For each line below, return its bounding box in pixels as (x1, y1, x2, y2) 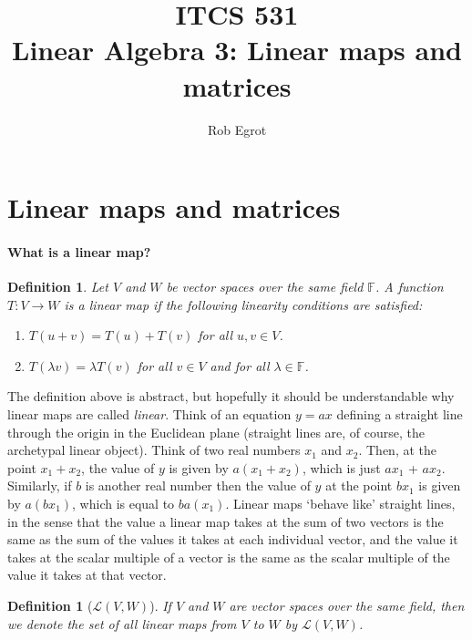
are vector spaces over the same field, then (229, 595, 465, 614)
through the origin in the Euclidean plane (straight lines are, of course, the (7, 422, 425, 441)
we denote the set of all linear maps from (7, 614, 237, 633)
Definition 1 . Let (7, 277, 108, 296)
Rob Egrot (207, 119, 267, 139)
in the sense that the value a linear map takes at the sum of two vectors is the (7, 511, 444, 531)
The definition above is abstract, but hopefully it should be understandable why (7, 387, 455, 406)
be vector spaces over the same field (166, 277, 364, 296)
